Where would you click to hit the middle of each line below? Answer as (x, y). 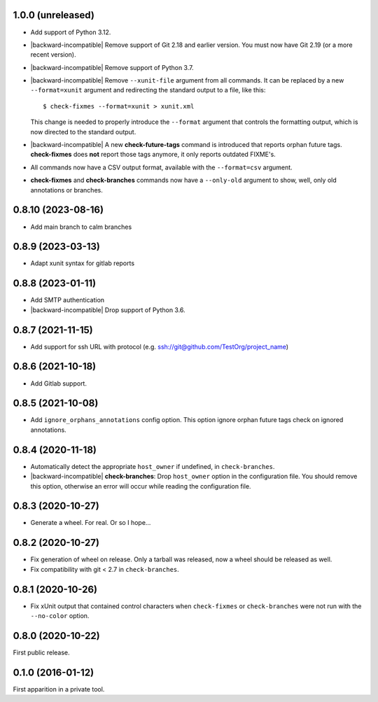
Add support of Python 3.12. (71, 32)
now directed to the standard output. (83, 132)
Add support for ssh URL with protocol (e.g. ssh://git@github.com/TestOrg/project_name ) (160, 346)
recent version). (53, 55)
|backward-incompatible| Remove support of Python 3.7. (112, 67)
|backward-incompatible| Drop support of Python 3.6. (108, 310)
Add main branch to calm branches (81, 227)
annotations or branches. (66, 190)
